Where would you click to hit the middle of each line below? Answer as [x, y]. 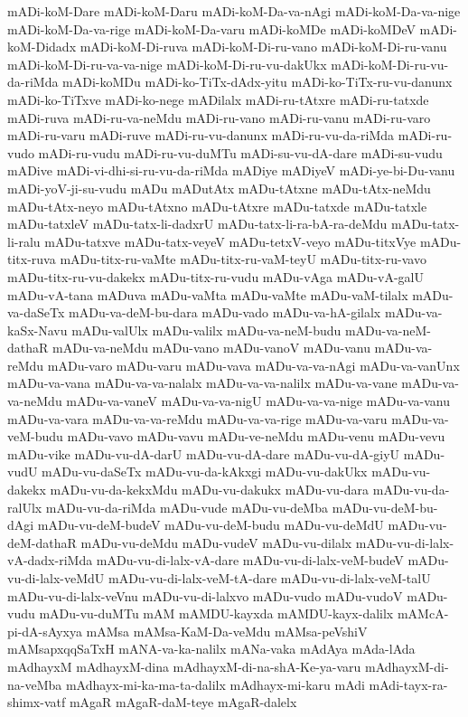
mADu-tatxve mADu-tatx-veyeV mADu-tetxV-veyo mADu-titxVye [230, 241]
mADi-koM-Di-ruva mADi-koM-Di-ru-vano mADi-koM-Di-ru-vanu [263, 47]
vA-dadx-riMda [50, 560]
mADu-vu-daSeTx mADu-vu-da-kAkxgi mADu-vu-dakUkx [205, 472]
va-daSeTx [36, 312]
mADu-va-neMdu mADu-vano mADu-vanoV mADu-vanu [211, 348]
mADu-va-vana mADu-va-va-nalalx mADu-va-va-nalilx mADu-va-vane [202, 383]
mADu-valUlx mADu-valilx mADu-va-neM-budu [206, 330]
